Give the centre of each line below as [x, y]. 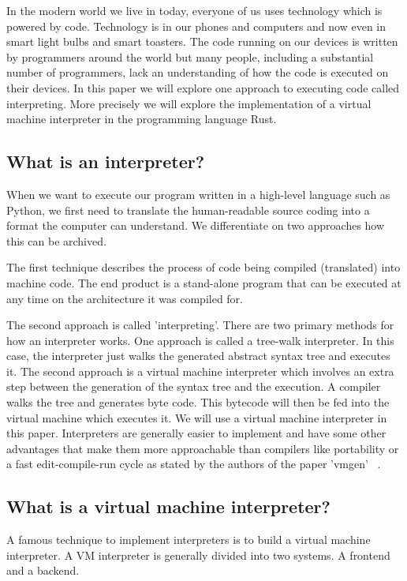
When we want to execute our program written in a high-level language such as [198, 194]
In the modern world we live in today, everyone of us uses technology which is [194, 10]
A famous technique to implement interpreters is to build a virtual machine [189, 540]
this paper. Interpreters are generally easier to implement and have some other [196, 433]
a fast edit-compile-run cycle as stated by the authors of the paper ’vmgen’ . [194, 464]
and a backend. [43, 570]
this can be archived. [56, 240]
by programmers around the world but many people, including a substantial [190, 56]
